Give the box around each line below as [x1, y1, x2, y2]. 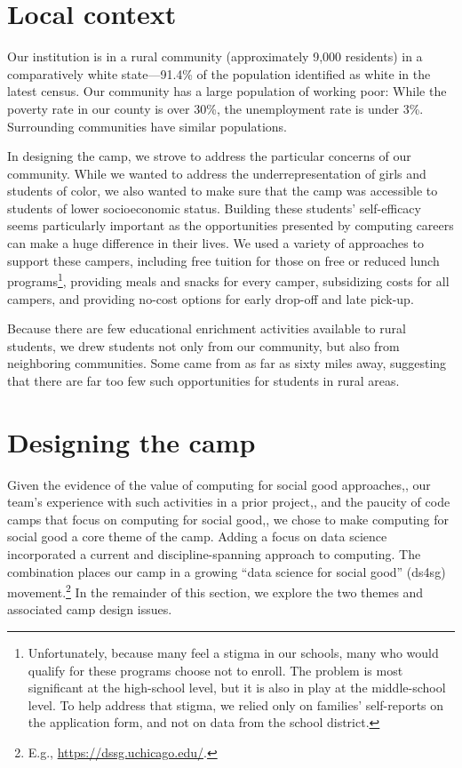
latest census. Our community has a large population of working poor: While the [7, 82, 447, 100]
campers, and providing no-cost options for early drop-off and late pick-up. [7, 289, 414, 308]
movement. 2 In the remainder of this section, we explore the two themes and [7, 580, 424, 601]
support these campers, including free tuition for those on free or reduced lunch [7, 251, 440, 269]
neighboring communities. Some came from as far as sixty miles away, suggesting [7, 354, 447, 372]
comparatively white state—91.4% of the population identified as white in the [7, 64, 431, 83]
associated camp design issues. [7, 600, 172, 619]
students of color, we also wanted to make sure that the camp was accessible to [7, 181, 438, 200]
